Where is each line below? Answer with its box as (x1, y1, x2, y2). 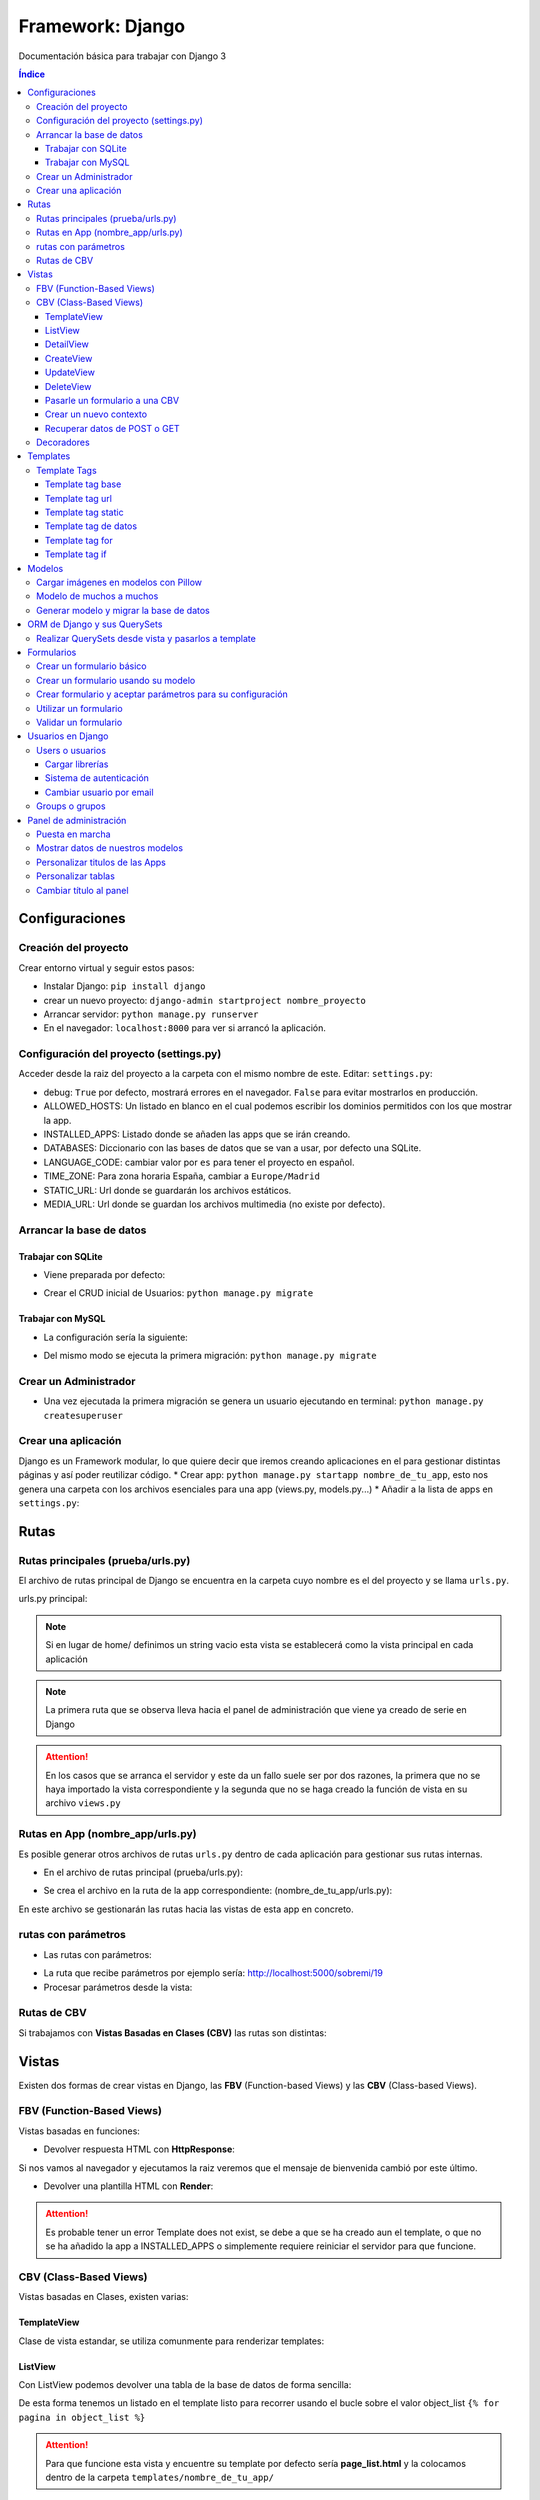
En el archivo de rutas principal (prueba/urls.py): (43, 1866, 244, 1878)
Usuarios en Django (27, 730, 109, 742)
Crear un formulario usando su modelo (36, 674, 196, 686)
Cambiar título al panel (36, 884, 129, 896)
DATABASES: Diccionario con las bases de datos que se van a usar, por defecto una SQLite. (43, 1142, 422, 1154)
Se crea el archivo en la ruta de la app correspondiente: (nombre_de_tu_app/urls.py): (43, 1885, 393, 1897)
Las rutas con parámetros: (43, 1948, 152, 1960)
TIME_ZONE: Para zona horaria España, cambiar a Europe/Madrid (43, 1170, 320, 1182)
